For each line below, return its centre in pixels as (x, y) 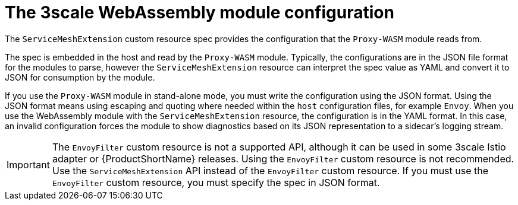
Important (28, 164)
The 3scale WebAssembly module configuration (200, 12)
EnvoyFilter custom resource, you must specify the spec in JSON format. (216, 182)
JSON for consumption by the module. (80, 77)
